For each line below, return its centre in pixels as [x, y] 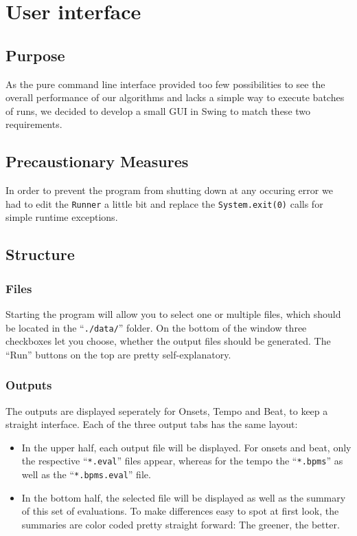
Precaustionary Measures [97, 161]
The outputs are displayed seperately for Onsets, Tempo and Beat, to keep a [167, 410]
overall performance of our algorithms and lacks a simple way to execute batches [175, 97]
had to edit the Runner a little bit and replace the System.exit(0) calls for [164, 203]
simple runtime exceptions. [62, 217]
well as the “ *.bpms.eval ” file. [86, 474]
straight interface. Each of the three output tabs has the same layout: [152, 424]
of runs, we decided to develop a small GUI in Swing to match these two [158, 110]
